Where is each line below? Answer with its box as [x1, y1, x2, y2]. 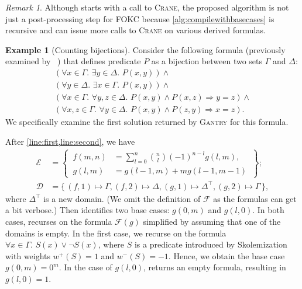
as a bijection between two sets [151, 55, 263, 67]
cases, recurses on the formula [5, 215, 112, 227]
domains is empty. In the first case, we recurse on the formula [5, 227, 227, 239]
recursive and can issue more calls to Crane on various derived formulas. [5, 24, 266, 36]
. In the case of [59, 261, 112, 273]
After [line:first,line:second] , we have [5, 135, 135, 147]
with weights [5, 249, 51, 262]
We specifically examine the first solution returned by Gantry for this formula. [5, 116, 289, 128]
